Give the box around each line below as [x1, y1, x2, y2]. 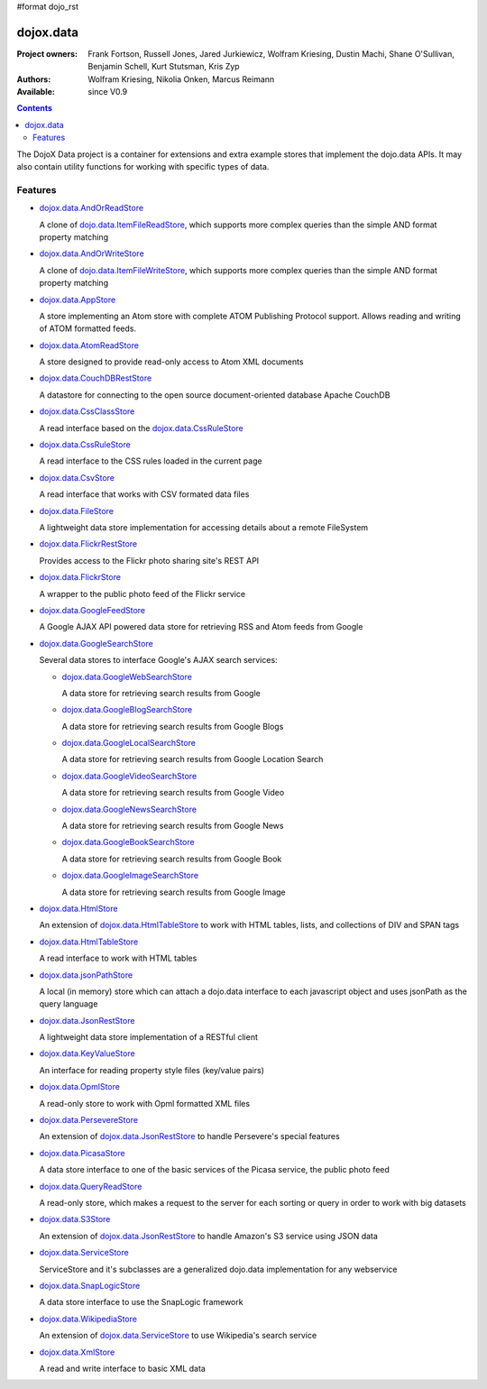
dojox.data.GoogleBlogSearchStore [61, 704, 193, 715]
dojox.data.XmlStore [39, 1347, 115, 1357]
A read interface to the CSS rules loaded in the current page [39, 455, 262, 466]
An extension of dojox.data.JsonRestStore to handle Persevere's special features [39, 1131, 340, 1142]
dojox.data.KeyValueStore [39, 1048, 135, 1059]
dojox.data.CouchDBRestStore [39, 373, 152, 383]
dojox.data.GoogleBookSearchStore [61, 837, 195, 848]
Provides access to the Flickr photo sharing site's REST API [39, 555, 260, 566]
